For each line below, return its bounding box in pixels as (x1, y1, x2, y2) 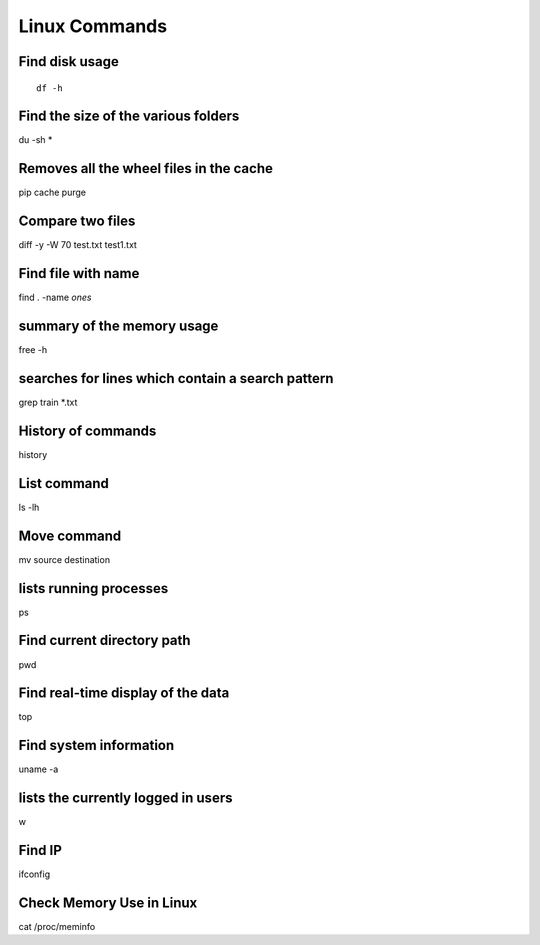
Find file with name (18, 265, 140, 282)
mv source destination (18, 553, 110, 565)
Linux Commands (18, 15, 168, 37)
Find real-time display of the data (18, 685, 230, 702)
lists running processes (18, 580, 169, 597)
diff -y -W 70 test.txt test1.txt (18, 239, 137, 251)
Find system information (18, 737, 175, 754)
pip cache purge (18, 186, 87, 199)
